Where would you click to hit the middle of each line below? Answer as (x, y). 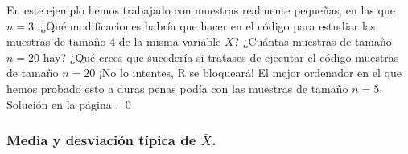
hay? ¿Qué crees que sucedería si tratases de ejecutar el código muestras (221, 57)
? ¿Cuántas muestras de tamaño (313, 41)
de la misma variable (170, 41)
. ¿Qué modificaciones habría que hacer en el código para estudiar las (205, 25)
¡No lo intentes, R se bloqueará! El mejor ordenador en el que (250, 73)
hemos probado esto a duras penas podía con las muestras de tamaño (177, 88)
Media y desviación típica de (101, 140)
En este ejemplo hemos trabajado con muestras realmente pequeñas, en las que (201, 10)
